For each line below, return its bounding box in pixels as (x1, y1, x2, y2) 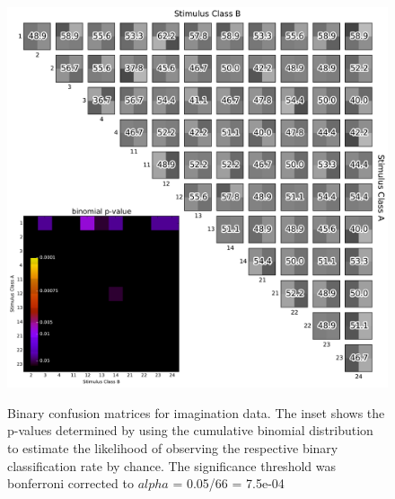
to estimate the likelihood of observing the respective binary (7, 438, 338, 457)
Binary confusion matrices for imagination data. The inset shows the (7, 403, 385, 422)
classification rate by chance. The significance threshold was (7, 456, 336, 475)
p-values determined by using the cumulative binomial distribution (7, 421, 373, 440)
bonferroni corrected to (7, 474, 134, 493)
